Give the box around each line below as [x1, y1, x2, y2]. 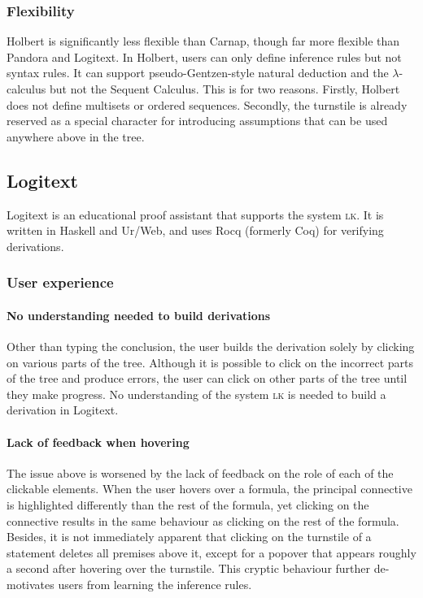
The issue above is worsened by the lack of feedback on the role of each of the [7, 464, 394, 481]
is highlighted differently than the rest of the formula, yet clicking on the [7, 496, 369, 513]
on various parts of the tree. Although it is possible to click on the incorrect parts [7, 353, 414, 370]
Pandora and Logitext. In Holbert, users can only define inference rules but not [7, 48, 402, 65]
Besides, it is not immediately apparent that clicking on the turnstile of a [7, 528, 372, 545]
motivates [7, 575, 55, 592]
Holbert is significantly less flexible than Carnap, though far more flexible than [7, 32, 400, 50]
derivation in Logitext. [7, 401, 119, 418]
